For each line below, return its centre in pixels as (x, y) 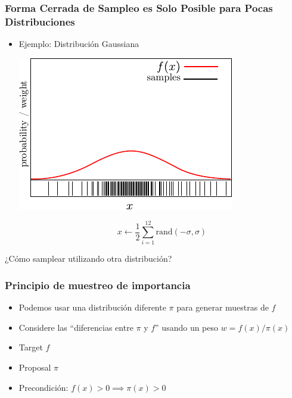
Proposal (35, 367)
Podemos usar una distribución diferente (92, 307)
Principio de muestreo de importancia (98, 285)
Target (31, 347)
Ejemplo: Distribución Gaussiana (79, 44)
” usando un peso (187, 327)
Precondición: (44, 387)
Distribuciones (40, 21)
